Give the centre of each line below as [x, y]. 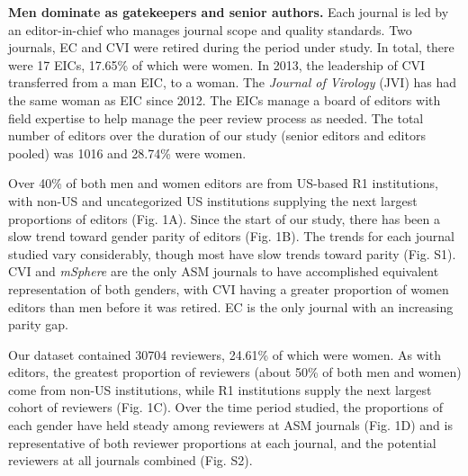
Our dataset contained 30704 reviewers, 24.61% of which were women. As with [225, 354]
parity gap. [38, 324]
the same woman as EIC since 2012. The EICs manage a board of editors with [225, 99]
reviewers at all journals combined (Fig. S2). [130, 460]
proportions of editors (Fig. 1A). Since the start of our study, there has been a [224, 218]
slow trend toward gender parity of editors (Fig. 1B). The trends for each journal [232, 236]
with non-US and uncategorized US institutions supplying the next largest [213, 200]
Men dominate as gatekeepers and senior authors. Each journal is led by [229, 12]
